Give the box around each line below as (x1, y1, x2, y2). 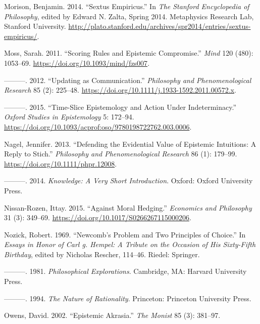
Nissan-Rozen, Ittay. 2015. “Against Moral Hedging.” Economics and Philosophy (4, 202, 252, 213)
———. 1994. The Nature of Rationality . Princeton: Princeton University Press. (4, 293, 251, 303)
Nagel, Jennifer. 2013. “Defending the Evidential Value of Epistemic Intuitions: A (4, 138, 256, 149)
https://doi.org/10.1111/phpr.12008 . (4, 158, 117, 169)
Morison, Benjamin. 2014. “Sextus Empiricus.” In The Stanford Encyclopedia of (4, 1, 249, 11)
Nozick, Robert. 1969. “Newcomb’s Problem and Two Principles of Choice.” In (4, 229, 246, 239)
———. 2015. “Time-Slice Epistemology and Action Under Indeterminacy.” (4, 101, 237, 112)
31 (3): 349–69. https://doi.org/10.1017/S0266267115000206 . (4, 212, 191, 223)
